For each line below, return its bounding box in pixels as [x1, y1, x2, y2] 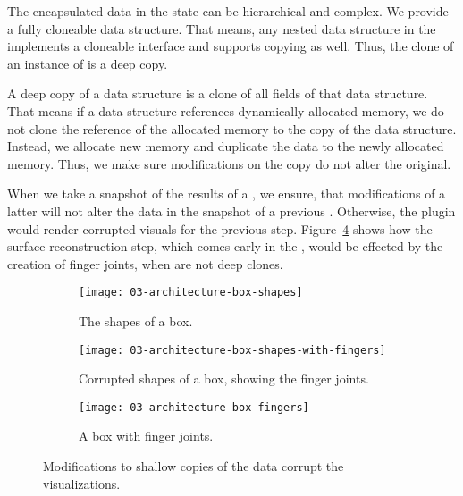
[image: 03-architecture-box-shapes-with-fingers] [79, 343, 386, 357]
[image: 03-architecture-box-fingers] [79, 400, 309, 414]
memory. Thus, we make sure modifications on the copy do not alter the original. [7, 154, 451, 172]
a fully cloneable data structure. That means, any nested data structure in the [7, 19, 436, 38]
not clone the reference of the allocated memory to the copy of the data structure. [7, 119, 457, 138]
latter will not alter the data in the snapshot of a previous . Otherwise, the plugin [7, 201, 456, 220]
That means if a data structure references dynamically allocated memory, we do [7, 101, 444, 120]
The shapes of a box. [79, 311, 193, 330]
